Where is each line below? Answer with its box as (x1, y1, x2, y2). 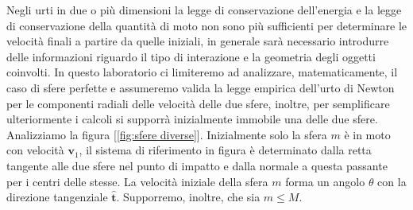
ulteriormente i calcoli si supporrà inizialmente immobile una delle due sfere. (6, 111, 378, 127)
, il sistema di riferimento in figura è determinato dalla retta (79, 142, 372, 158)
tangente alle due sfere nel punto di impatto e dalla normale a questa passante (6, 157, 388, 173)
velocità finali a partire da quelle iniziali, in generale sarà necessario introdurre (6, 33, 389, 49)
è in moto (344, 126, 391, 142)
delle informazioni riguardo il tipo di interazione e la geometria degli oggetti (6, 48, 376, 64)
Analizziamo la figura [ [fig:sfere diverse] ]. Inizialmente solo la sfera (6, 126, 327, 142)
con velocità (6, 142, 64, 158)
